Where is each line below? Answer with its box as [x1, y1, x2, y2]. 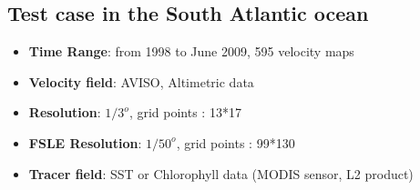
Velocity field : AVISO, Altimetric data [28, 72, 254, 91]
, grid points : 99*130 [176, 133, 295, 152]
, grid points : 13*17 [128, 103, 241, 122]
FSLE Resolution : [28, 133, 142, 152]
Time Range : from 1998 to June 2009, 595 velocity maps [28, 42, 354, 61]
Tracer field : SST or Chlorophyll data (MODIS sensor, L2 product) [28, 164, 414, 183]
